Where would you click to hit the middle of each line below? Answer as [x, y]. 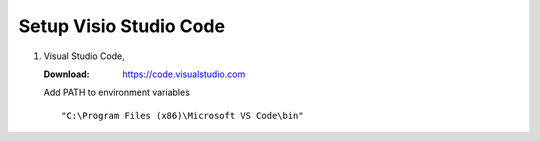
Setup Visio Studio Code [121, 26]
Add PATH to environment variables [116, 92]
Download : [66, 74]
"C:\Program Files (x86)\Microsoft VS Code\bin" [182, 115]
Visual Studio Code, [84, 56]
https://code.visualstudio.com [184, 74]
